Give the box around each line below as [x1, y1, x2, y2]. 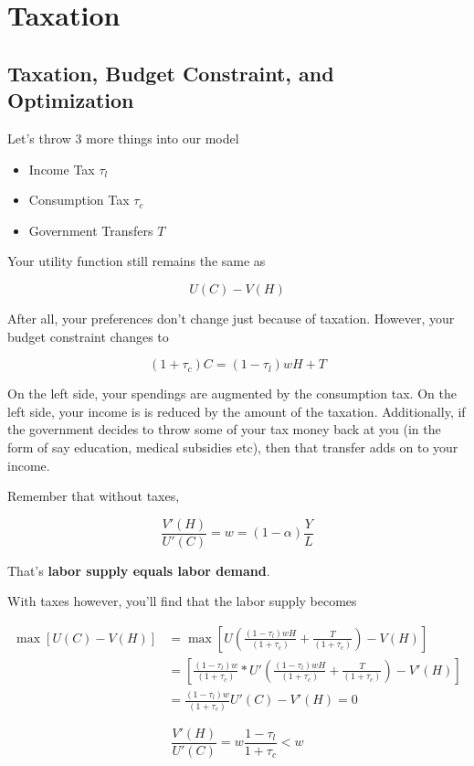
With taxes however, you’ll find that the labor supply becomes [7, 591, 357, 611]
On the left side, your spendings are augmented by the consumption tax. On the [7, 384, 457, 403]
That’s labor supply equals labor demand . [7, 560, 270, 580]
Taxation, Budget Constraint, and [7, 59, 334, 87]
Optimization [7, 86, 134, 114]
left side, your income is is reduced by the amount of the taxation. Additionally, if [7, 401, 466, 420]
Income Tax [28, 159, 95, 178]
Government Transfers [28, 220, 153, 239]
